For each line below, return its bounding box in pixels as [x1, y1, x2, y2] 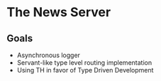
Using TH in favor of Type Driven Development [16, 66, 154, 74]
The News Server [6, 4, 111, 20]
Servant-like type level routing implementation [16, 58, 152, 67]
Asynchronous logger [16, 51, 81, 59]
